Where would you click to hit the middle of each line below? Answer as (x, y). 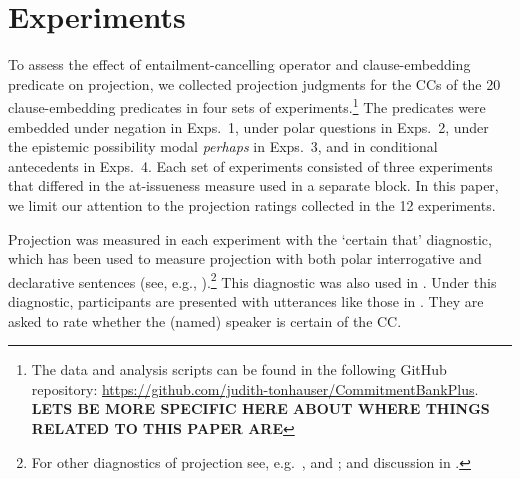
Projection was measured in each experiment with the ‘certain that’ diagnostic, (250, 238)
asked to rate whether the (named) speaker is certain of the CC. (205, 320)
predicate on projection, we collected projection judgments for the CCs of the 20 (254, 83)
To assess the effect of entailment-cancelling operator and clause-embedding (239, 64)
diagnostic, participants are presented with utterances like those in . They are (246, 300)
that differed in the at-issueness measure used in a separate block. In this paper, (253, 185)
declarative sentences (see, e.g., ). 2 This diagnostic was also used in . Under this (252, 280)
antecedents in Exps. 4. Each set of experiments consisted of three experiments (250, 165)
